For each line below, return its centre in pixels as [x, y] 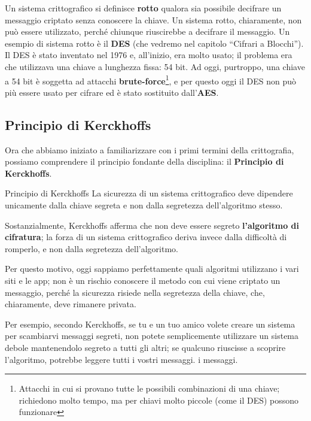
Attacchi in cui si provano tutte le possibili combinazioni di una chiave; [149, 388]
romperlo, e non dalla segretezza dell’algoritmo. [92, 248]
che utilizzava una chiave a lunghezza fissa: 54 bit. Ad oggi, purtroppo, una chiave [155, 66]
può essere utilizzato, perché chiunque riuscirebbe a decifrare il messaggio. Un [147, 31]
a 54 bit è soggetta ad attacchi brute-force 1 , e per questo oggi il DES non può [150, 80]
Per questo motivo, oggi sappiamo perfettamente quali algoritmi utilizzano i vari [152, 269]
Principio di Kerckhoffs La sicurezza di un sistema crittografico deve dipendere [149, 193]
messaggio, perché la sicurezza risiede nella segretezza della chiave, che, [135, 292]
